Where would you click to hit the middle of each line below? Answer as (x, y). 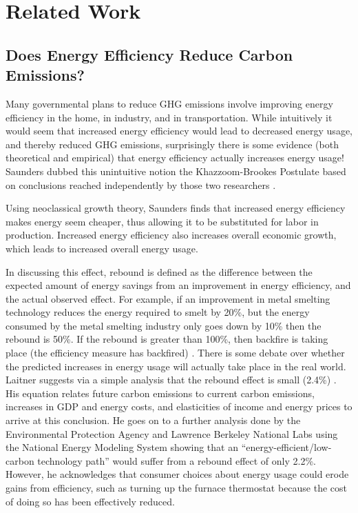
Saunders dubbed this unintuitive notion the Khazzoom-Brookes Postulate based (176, 171)
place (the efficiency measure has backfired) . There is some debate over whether (175, 353)
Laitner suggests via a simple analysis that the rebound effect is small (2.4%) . (171, 380)
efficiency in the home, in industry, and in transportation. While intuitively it (169, 117)
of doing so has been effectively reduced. (90, 501)
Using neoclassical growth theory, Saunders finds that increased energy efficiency (176, 208)
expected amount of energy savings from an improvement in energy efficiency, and (178, 285)
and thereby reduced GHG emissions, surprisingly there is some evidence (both (172, 144)
